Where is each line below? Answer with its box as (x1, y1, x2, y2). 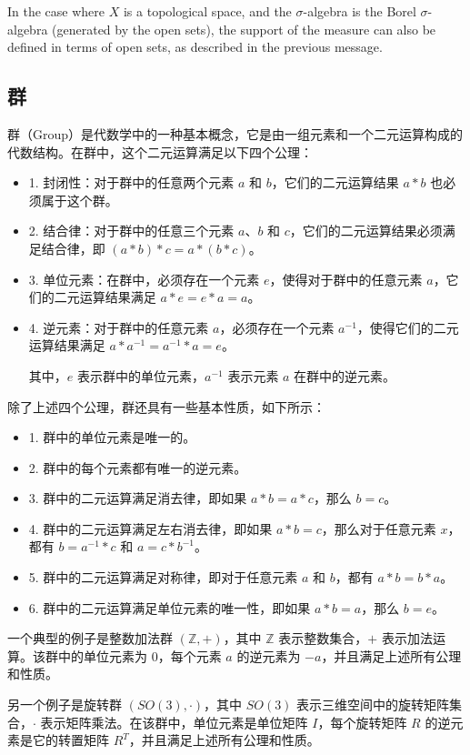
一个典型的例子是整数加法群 (7, 629, 173, 648)
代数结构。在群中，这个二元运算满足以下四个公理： (7, 142, 313, 161)
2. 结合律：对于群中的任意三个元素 (28, 221, 235, 240)
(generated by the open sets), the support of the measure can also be (52, 19, 436, 38)
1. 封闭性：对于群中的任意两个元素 (28, 173, 235, 192)
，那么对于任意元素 (321, 518, 436, 538)
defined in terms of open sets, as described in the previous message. (7, 37, 383, 56)
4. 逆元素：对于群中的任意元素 (28, 317, 209, 337)
